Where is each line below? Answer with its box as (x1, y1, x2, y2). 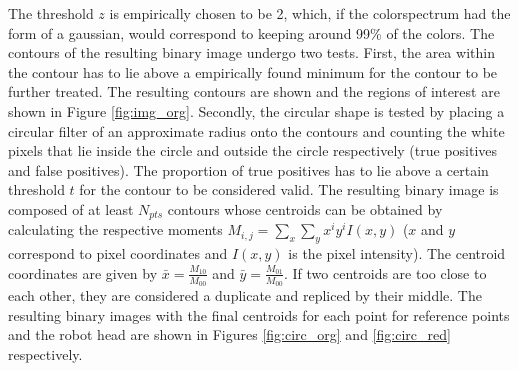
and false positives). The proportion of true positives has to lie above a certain (8, 159, 489, 180)
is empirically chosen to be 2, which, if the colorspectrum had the (109, 3, 511, 23)
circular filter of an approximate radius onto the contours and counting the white (8, 120, 505, 141)
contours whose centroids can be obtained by (167, 198, 443, 219)
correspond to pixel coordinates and (8, 243, 228, 264)
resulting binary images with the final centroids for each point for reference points (8, 304, 510, 325)
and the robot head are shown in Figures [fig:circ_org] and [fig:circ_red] (8, 324, 451, 345)
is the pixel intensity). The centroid (288, 243, 506, 264)
